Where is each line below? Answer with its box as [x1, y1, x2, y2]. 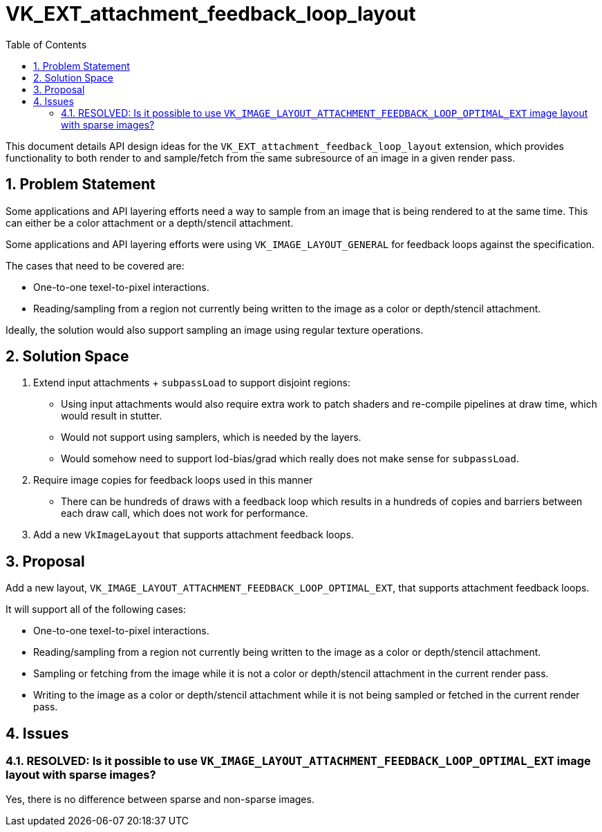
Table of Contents [6, 38, 87, 50]
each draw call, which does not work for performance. [61, 507, 308, 520]
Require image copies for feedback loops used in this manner [33, 474, 313, 486]
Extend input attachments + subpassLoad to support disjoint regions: [33, 377, 350, 389]
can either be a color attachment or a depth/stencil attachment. [6, 216, 294, 229]
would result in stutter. [61, 410, 162, 422]
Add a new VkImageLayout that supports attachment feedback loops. [33, 529, 354, 541]
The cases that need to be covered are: [6, 259, 185, 272]
